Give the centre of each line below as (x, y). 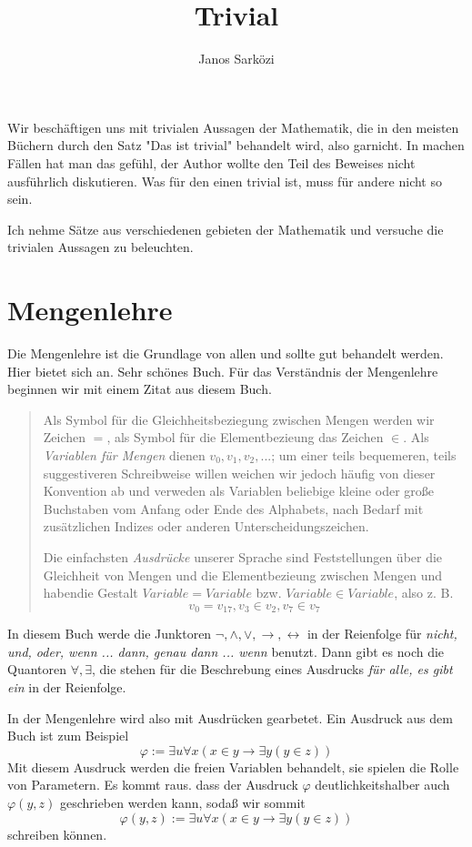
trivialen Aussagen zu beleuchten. (100, 247)
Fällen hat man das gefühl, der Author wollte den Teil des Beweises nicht (211, 162)
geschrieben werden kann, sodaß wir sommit (182, 802)
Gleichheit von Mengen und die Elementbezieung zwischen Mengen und (243, 575)
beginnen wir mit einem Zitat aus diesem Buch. (140, 389)
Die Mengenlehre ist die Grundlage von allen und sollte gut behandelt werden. (226, 353)
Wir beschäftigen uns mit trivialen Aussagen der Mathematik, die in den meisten (233, 127)
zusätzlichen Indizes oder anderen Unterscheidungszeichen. (206, 526)
